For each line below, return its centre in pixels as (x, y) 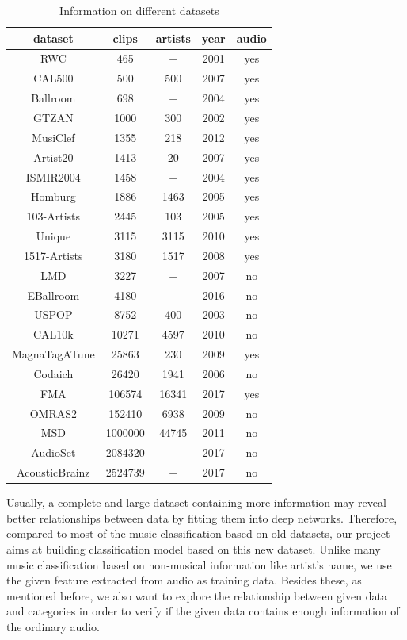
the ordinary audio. (53, 627)
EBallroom (53, 295)
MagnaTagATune (53, 354)
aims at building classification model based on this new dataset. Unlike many (194, 549)
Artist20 (53, 157)
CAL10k (53, 334)
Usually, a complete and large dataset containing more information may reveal (196, 502)
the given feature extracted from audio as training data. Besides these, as (184, 580)
